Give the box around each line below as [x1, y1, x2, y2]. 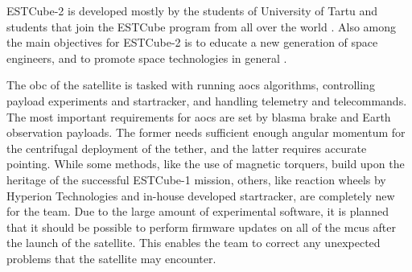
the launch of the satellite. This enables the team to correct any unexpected [6, 234, 381, 251]
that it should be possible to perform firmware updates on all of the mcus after [6, 218, 397, 235]
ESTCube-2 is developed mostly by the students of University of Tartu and [6, 2, 378, 19]
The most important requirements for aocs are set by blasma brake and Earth [6, 108, 391, 125]
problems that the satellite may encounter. [6, 249, 216, 266]
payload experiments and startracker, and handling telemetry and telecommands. [6, 92, 407, 109]
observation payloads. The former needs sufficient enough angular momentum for [6, 124, 406, 141]
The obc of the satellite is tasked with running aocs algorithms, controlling [6, 76, 375, 93]
